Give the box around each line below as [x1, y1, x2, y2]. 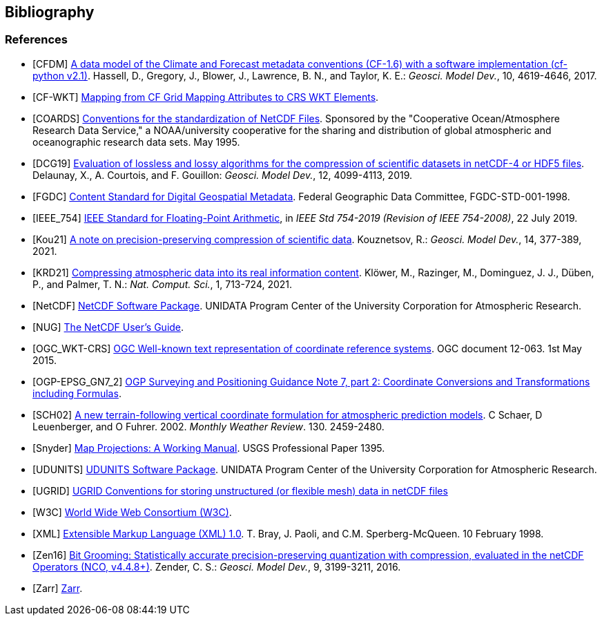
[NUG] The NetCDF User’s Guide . [32, 321, 184, 333]
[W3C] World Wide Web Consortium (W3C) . [32, 506, 232, 518]
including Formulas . [32, 387, 122, 399]
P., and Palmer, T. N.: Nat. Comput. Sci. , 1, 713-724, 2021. [32, 278, 293, 290]
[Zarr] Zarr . [32, 582, 83, 594]
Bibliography [5, 3, 95, 21]
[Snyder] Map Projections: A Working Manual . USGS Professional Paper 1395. [32, 441, 385, 454]
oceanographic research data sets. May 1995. [32, 135, 240, 148]
